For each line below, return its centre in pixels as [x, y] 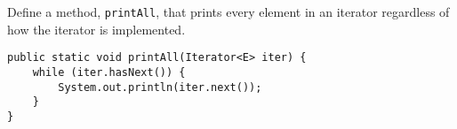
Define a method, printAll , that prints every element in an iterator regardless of [228, 11]
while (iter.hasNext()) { [109, 72]
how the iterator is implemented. [96, 29]
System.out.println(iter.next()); [160, 87]
